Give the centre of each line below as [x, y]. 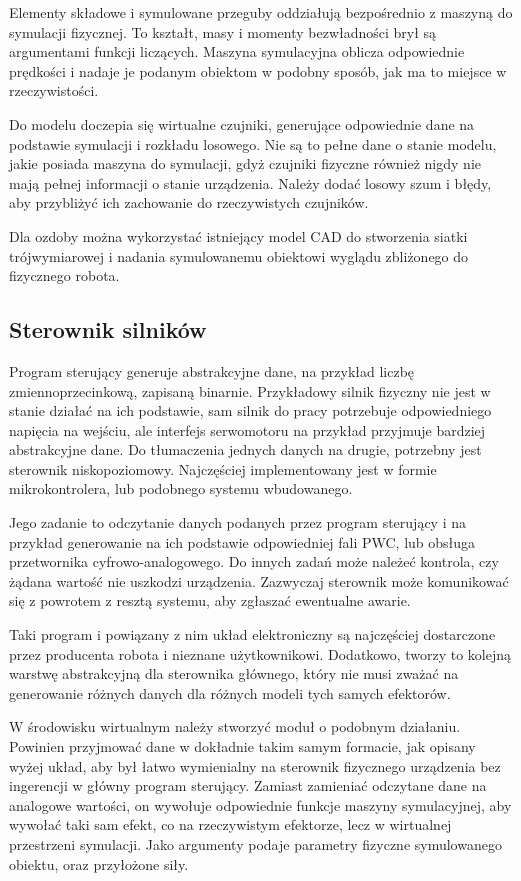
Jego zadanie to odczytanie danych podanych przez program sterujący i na [237, 522]
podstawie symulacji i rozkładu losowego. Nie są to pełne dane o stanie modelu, [253, 143]
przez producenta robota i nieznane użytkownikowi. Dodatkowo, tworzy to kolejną [260, 653]
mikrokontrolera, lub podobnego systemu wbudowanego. [181, 488]
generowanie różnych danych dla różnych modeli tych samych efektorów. [230, 692]
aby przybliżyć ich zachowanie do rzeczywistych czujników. [189, 202]
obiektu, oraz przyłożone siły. [99, 863]
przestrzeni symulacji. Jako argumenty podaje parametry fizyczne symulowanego [255, 843]
